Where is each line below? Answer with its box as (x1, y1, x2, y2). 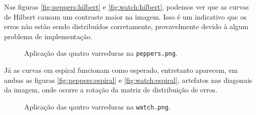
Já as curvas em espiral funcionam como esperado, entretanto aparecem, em (4, 65, 238, 75)
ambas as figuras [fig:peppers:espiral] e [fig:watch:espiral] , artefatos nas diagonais (4, 74, 252, 85)
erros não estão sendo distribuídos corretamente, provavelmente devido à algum (4, 21, 248, 32)
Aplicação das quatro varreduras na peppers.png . (24, 48, 178, 58)
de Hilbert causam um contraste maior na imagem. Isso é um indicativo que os (4, 11, 247, 22)
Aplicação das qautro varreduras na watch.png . (24, 101, 170, 111)
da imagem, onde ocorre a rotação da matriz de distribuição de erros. (4, 84, 217, 95)
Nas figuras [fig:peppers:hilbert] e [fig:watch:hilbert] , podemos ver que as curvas (4, 2, 249, 12)
